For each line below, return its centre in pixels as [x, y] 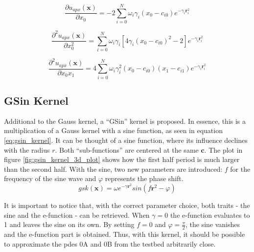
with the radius [27, 149]
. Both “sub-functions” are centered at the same [127, 149]
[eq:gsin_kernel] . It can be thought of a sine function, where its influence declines [126, 140]
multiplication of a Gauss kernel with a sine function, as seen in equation [113, 130]
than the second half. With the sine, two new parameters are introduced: [113, 169]
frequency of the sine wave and [50, 178]
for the [240, 169]
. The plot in [223, 149]
